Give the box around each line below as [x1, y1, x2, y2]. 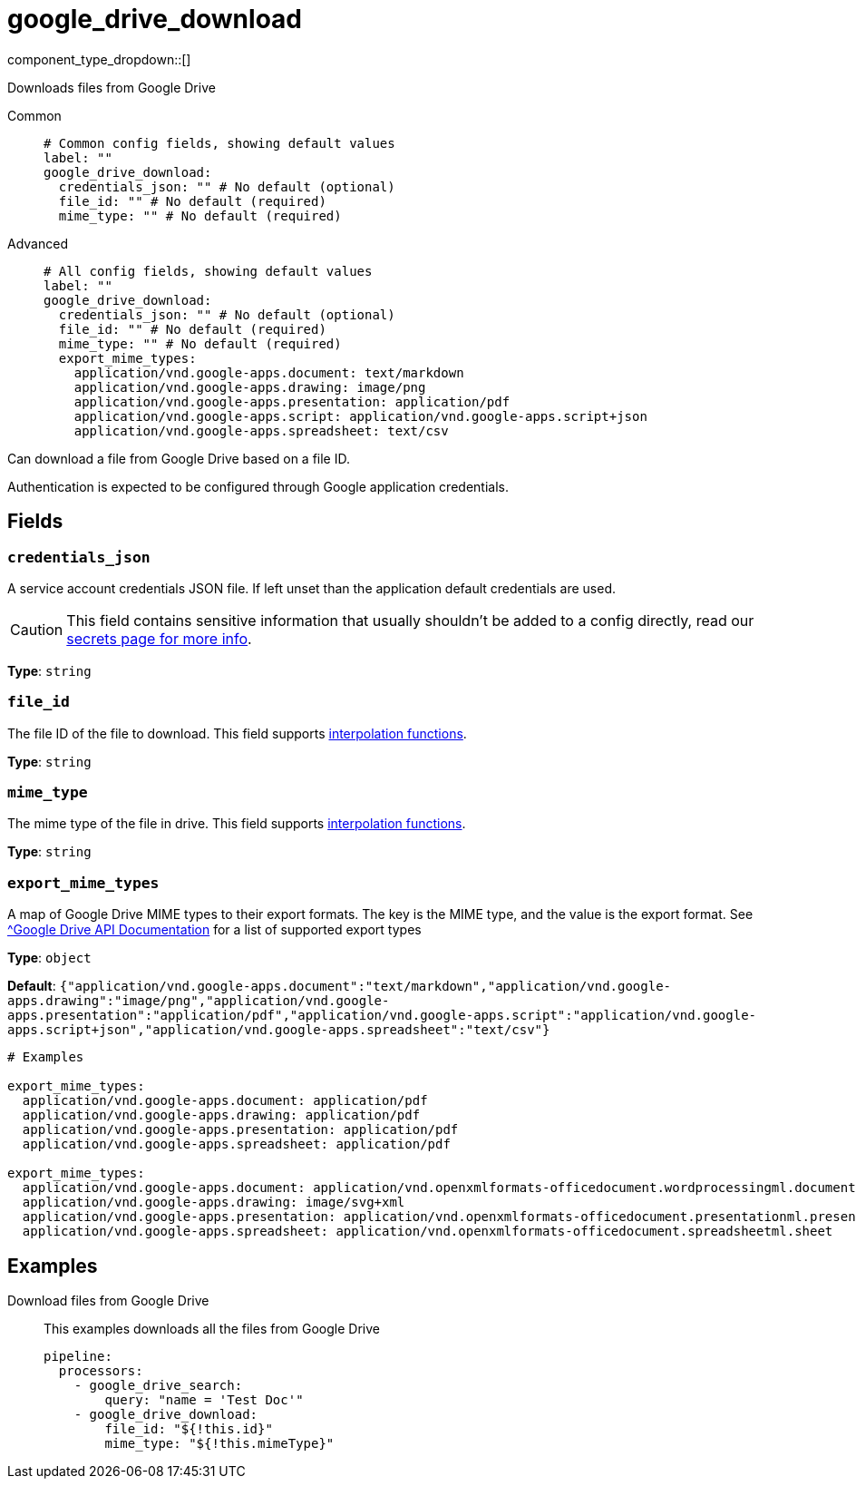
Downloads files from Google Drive [7, 79, 216, 95]
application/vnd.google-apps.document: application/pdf [22, 1093, 428, 1109]
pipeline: [44, 1349, 112, 1364]
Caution [10, 620, 63, 639]
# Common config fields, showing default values [44, 135, 395, 151]
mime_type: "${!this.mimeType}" [104, 1436, 335, 1452]
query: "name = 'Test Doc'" [104, 1393, 304, 1408]
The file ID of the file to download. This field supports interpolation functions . [7, 725, 467, 741]
